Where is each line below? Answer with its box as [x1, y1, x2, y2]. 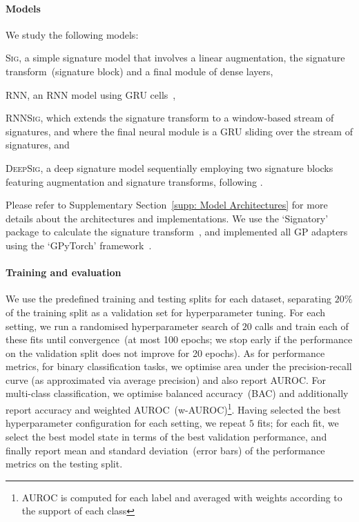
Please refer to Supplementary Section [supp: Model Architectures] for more [6, 197, 328, 212]
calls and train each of [255, 318, 349, 333]
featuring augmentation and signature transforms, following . [6, 174, 263, 188]
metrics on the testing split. [6, 456, 123, 471]
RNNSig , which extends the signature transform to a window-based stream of [6, 110, 334, 125]
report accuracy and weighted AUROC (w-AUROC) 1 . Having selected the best [6, 400, 341, 416]
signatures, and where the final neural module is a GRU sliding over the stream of [6, 124, 353, 138]
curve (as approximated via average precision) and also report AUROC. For [6, 372, 327, 387]
